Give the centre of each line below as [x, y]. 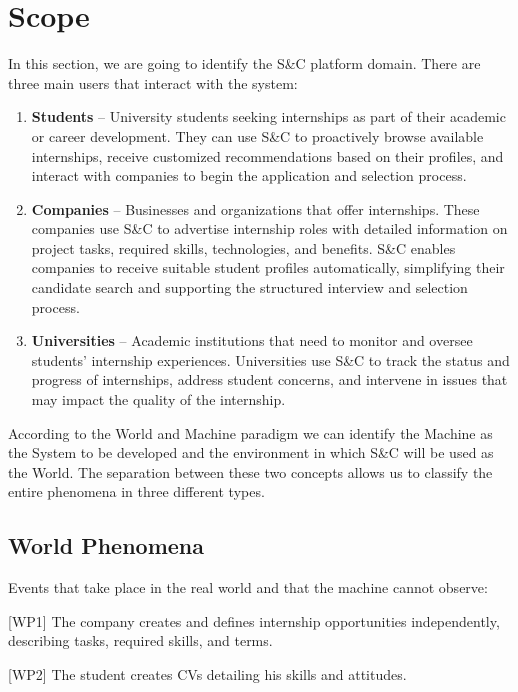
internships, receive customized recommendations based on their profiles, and [267, 155]
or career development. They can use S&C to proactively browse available [257, 135]
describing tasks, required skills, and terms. [140, 640]
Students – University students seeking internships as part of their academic [268, 116]
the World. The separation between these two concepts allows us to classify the [250, 471]
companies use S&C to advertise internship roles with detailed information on [269, 228]
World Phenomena [106, 545]
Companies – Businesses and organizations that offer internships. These [255, 208]
